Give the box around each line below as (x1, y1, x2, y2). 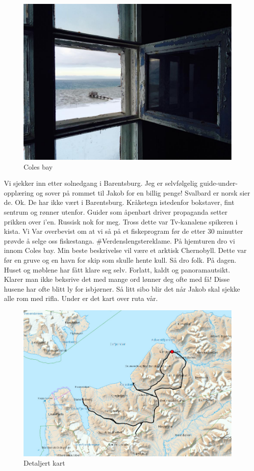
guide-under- (200, 178, 238, 188)
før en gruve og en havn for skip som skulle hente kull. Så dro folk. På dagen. (4, 254, 236, 265)
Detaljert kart (24, 458, 65, 468)
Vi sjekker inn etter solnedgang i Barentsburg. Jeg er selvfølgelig (4, 178, 198, 188)
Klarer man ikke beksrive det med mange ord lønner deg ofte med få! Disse (4, 274, 230, 284)
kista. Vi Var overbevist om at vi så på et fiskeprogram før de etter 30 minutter (4, 226, 243, 236)
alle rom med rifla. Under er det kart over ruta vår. (4, 293, 158, 303)
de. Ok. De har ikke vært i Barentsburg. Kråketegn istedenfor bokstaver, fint (4, 197, 234, 207)
